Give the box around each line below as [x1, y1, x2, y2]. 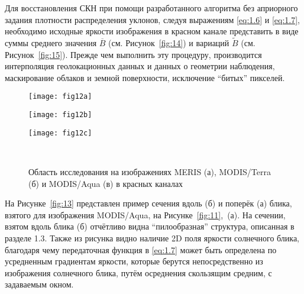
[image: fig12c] [28, 128, 92, 137]
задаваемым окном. [5, 278, 74, 290]
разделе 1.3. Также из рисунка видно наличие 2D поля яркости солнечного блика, [5, 231, 300, 244]
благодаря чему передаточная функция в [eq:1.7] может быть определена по [5, 243, 277, 256]
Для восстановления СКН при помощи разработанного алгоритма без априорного [5, 2, 298, 14]
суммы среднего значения [5, 37, 97, 49]
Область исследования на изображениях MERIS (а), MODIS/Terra [28, 165, 271, 177]
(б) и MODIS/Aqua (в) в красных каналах [28, 177, 183, 189]
